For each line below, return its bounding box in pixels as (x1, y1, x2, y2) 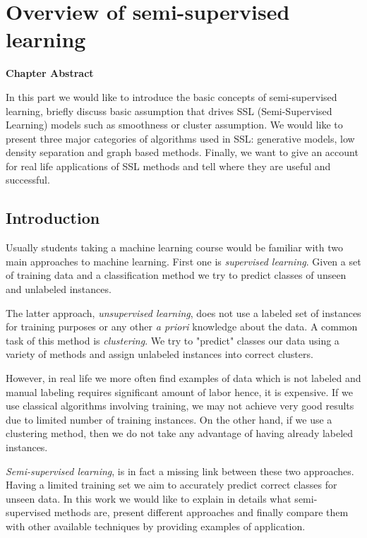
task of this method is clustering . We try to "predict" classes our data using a (6, 333, 339, 347)
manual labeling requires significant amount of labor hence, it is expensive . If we (6, 384, 354, 399)
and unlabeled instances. (6, 282, 112, 297)
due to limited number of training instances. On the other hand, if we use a (6, 412, 332, 426)
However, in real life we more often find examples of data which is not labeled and (6, 371, 361, 385)
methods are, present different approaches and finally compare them (54, 505, 349, 520)
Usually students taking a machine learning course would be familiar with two (6, 240, 343, 255)
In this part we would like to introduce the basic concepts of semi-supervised (6, 89, 337, 104)
